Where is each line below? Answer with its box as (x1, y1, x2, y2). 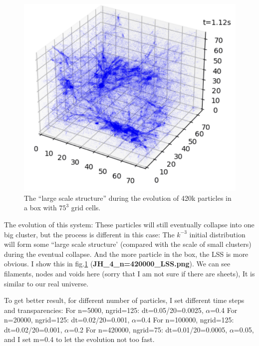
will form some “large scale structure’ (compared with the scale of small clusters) (4, 239, 252, 249)
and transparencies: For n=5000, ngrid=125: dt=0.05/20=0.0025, (4, 304, 204, 315)
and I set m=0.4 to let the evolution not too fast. (4, 334, 155, 344)
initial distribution (189, 229, 246, 239)
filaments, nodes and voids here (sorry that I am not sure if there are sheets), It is (4, 268, 255, 278)
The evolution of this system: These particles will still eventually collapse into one (4, 219, 255, 229)
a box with (24, 202, 57, 213)
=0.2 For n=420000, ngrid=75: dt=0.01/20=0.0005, (69, 324, 228, 334)
